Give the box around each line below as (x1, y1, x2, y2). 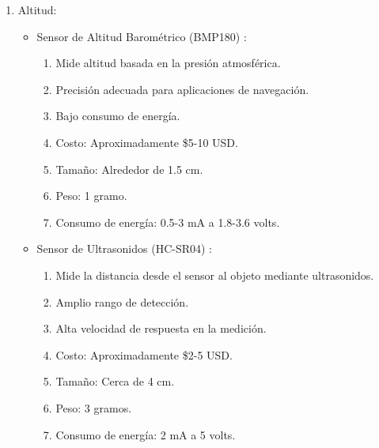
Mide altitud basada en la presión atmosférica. (55, 55, 281, 71)
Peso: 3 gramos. (55, 399, 132, 416)
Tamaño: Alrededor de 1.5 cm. (55, 160, 203, 177)
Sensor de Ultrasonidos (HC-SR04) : (36, 240, 213, 257)
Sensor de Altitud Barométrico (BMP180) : (36, 28, 247, 44)
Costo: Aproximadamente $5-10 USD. (55, 134, 238, 150)
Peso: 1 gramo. (55, 187, 127, 204)
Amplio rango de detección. (55, 293, 189, 310)
